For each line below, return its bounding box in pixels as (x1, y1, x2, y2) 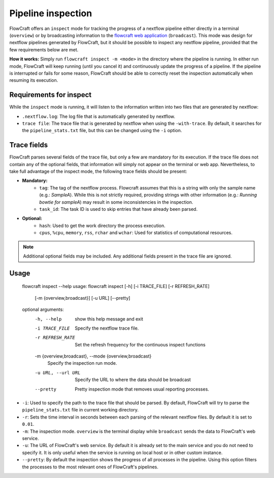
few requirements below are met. (9, 46, 79, 53)
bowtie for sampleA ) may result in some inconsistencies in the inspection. (39, 199, 193, 205)
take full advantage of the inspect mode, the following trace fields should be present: (9, 168, 187, 175)
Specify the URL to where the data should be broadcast (75, 376, 191, 383)
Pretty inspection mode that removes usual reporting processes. (75, 386, 210, 392)
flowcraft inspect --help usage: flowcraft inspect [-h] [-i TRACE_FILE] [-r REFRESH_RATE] (22, 283, 210, 290)
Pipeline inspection (9, 8, 92, 19)
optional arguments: (22, 306, 64, 312)
